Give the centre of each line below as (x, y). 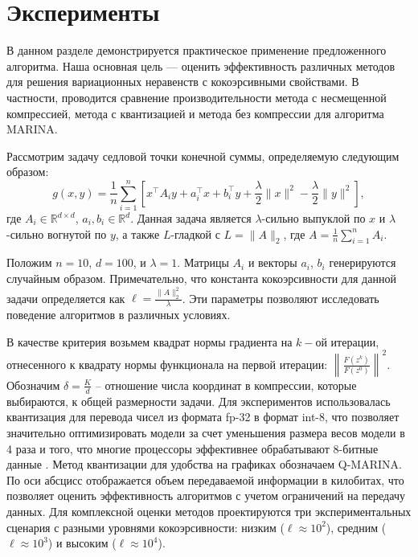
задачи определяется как (66, 298)
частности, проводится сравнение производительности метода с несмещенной (197, 97)
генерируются (363, 262)
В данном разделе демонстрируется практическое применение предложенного (197, 50)
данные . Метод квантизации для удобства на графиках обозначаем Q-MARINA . (204, 464)
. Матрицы (203, 262)
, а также (137, 233)
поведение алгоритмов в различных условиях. (119, 315)
